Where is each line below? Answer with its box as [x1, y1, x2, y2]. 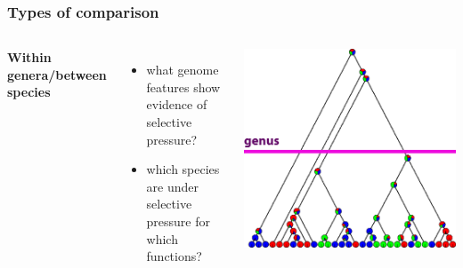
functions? [146, 247, 202, 265]
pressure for [146, 211, 210, 230]
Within [7, 48, 52, 67]
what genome [146, 60, 219, 79]
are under [146, 177, 199, 195]
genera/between [7, 65, 107, 83]
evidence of [146, 95, 207, 114]
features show [146, 77, 221, 96]
